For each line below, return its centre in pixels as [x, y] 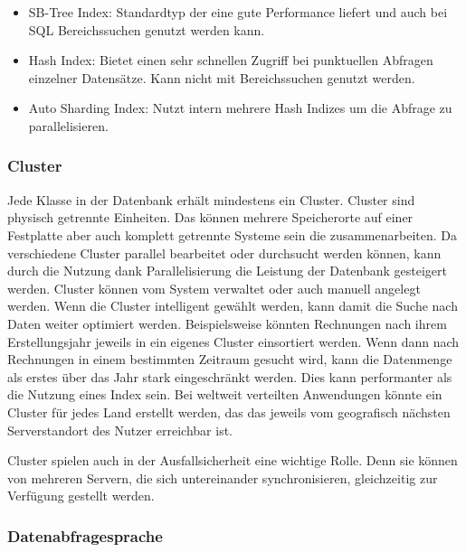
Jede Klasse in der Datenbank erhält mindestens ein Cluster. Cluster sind [211, 199]
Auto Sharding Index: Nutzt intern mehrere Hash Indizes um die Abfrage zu [240, 108]
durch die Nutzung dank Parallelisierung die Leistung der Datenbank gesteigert [227, 271]
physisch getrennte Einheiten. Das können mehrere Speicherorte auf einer [210, 217]
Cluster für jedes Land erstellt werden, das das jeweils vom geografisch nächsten [229, 412]
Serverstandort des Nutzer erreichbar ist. [120, 430]
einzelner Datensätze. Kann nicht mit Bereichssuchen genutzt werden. [222, 77]
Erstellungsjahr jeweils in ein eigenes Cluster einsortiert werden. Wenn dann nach [233, 341]
